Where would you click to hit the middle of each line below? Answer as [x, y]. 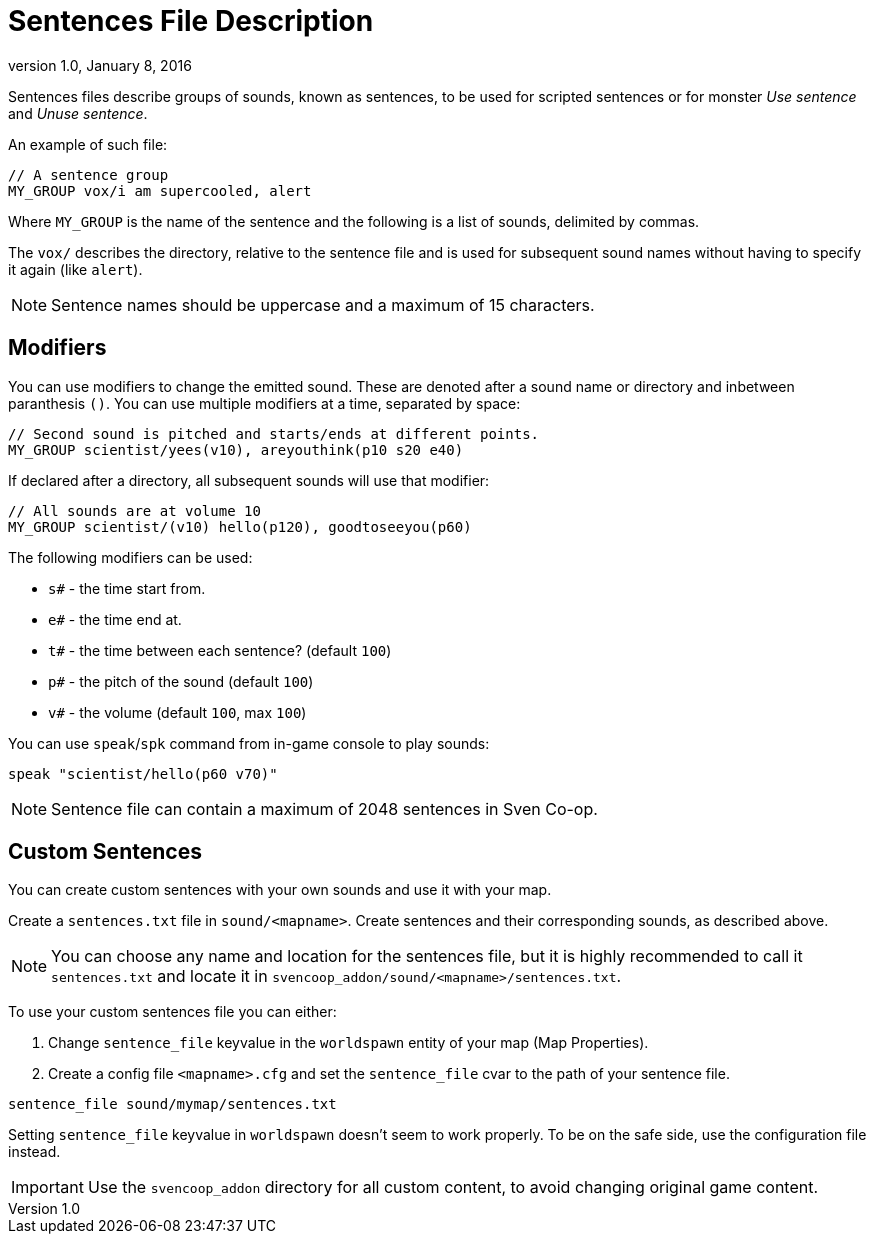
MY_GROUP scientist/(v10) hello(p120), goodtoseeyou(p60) [240, 526]
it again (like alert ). [75, 269]
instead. [34, 1152]
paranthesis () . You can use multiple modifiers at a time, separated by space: [264, 403]
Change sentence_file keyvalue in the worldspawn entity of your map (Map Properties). [348, 1043]
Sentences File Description [191, 21]
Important [47, 1187]
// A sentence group [88, 174]
